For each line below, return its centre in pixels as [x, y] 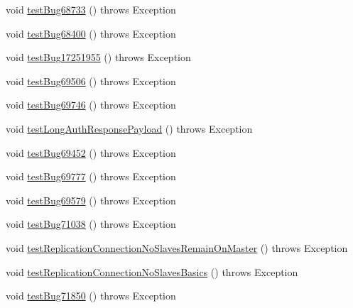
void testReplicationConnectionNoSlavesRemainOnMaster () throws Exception [177, 247]
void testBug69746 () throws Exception [91, 105]
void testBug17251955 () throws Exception [98, 57]
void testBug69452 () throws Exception [91, 152]
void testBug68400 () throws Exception [91, 33]
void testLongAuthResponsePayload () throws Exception [129, 128]
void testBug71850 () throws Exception [91, 296]
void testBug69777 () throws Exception [91, 176]
